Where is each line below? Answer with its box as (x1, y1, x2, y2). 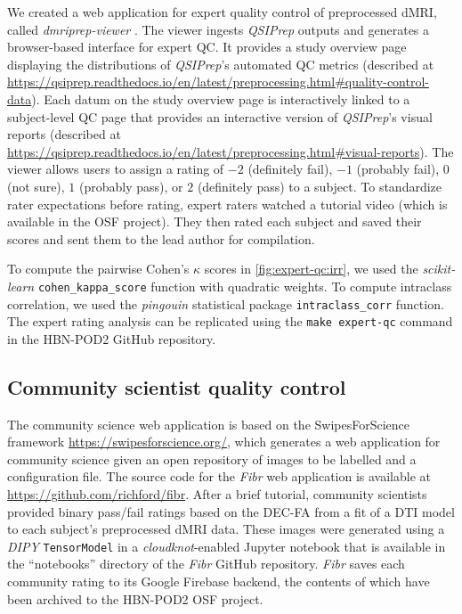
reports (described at (7, 125, 121, 143)
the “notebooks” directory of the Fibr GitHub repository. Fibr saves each (7, 554, 405, 573)
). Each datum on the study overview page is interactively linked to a (31, 89, 410, 108)
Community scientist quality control (7, 372, 346, 400)
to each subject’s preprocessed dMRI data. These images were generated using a (7, 520, 445, 538)
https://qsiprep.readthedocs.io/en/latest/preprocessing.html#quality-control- (7, 72, 429, 91)
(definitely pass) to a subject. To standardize (197, 176, 442, 195)
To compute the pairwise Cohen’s (7, 259, 190, 278)
